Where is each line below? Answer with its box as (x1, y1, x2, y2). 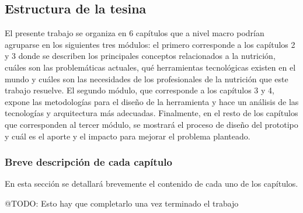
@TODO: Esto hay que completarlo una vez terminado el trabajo (5, 197, 239, 209)
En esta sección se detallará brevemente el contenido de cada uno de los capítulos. (5, 177, 298, 190)
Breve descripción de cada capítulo (5, 155, 172, 169)
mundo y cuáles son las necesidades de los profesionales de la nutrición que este (5, 72, 288, 85)
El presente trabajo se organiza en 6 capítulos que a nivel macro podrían (5, 27, 264, 39)
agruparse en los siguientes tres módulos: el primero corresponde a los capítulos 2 (5, 38, 295, 50)
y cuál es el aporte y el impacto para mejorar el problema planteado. (5, 130, 250, 142)
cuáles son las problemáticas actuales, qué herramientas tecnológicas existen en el (5, 61, 296, 73)
